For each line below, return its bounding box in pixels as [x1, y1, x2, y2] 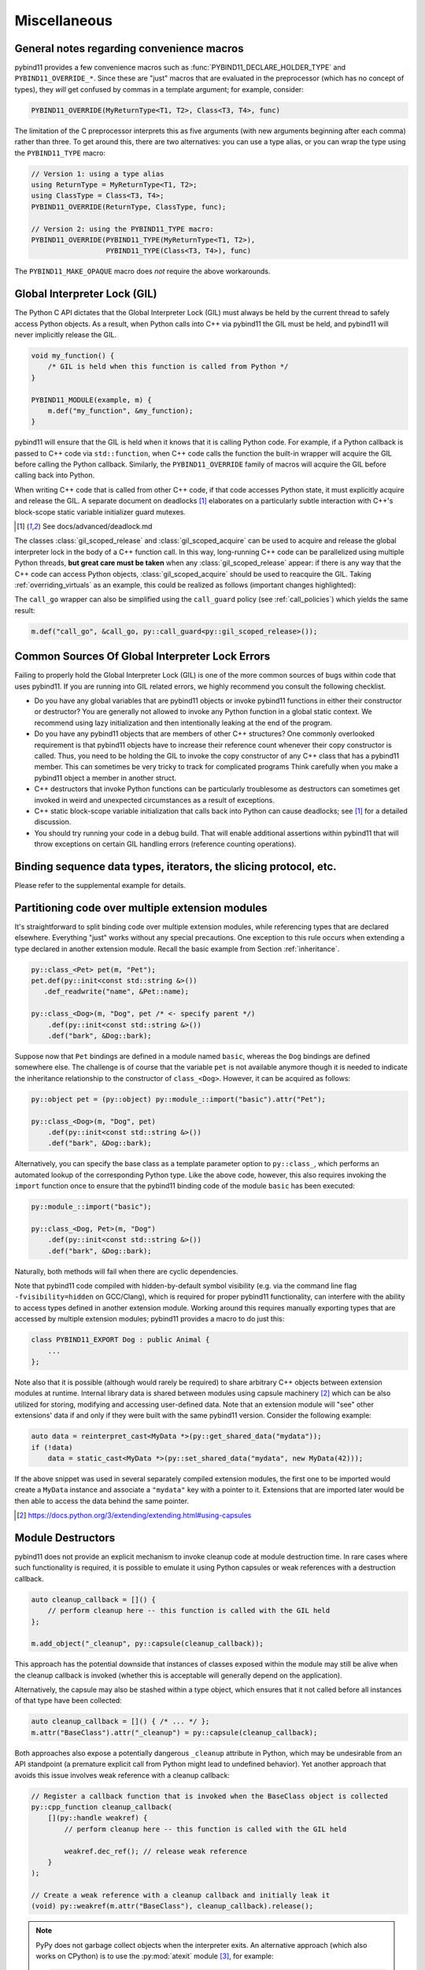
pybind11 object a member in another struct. [34, 773, 177, 782]
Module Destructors [14, 1531, 116, 1544]
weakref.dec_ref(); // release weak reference [64, 1846, 247, 1856]
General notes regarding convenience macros [14, 42, 244, 55]
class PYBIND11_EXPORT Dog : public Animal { [31, 1336, 210, 1344]
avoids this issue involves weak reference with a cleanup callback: [14, 1770, 230, 1780]
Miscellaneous [14, 12, 113, 29]
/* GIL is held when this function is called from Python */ [47, 362, 289, 371]
